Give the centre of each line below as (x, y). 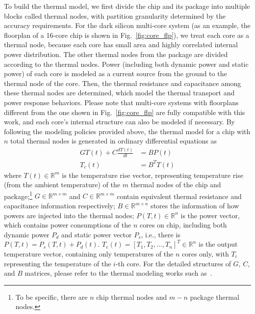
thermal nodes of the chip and (176, 185)
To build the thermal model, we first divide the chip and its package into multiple (127, 6)
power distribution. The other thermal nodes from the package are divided (116, 54)
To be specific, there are (51, 297)
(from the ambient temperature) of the (62, 185)
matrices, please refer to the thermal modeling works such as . (118, 273)
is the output (218, 244)
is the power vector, (210, 215)
